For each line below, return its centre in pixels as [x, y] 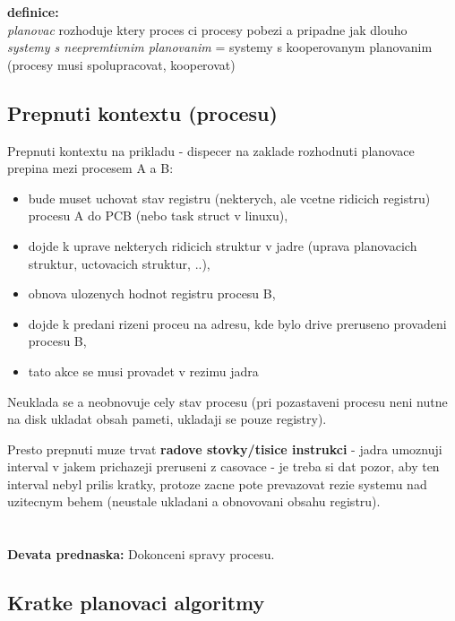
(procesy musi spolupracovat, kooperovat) [121, 64]
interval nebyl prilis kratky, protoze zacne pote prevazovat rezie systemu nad [217, 483]
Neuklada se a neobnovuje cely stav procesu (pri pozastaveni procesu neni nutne [227, 401]
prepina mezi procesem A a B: [90, 168]
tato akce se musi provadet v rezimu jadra [143, 371]
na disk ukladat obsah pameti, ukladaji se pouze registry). [167, 419]
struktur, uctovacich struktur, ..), [119, 263]
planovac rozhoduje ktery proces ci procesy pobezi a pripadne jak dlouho [207, 29]
